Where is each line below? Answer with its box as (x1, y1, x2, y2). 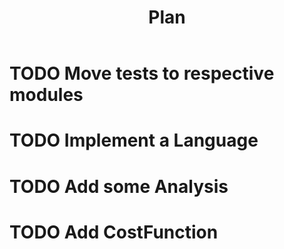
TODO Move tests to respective (9, 62, 275, 85)
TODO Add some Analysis (9, 175, 229, 198)
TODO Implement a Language (9, 129, 259, 152)
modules (9, 84, 84, 106)
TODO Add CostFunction (9, 221, 219, 243)
